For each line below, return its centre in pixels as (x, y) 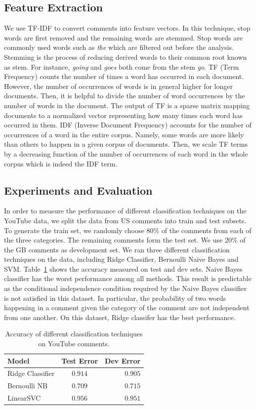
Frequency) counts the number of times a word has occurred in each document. (124, 76)
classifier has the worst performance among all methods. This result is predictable (128, 278)
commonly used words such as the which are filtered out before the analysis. (119, 47)
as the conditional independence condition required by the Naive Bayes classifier (126, 288)
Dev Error (123, 360)
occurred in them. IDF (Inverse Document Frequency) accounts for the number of (128, 125)
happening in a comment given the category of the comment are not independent (127, 307)
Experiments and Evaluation (78, 190)
